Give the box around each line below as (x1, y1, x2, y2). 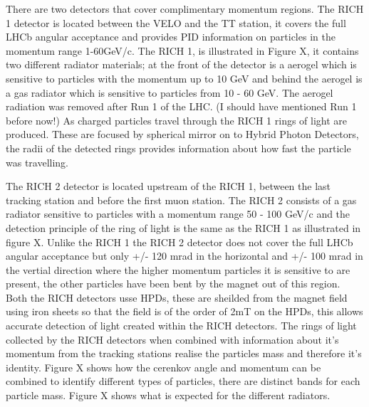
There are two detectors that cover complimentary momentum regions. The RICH (6, 1, 364, 16)
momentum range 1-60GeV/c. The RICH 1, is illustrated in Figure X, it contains (6, 43, 359, 58)
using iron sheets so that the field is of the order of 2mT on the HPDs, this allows (6, 304, 363, 319)
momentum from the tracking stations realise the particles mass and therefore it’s (6, 346, 362, 361)
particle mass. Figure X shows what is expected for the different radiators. (6, 388, 331, 403)
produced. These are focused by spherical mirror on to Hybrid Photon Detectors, (6, 127, 359, 142)
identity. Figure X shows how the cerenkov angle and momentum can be (6, 359, 321, 374)
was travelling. (6, 154, 69, 169)
